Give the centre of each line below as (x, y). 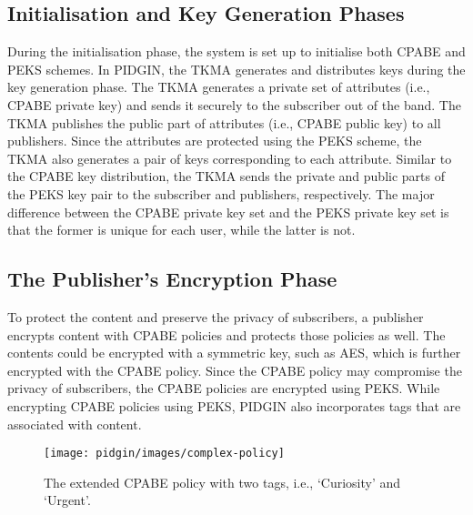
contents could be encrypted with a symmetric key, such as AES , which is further (234, 353)
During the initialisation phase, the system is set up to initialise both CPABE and (236, 51)
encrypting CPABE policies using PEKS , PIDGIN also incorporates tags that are (234, 405)
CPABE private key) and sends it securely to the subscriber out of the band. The (234, 104)
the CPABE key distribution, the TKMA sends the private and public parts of (226, 176)
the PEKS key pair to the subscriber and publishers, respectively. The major (221, 193)
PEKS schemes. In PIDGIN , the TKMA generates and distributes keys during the (236, 69)
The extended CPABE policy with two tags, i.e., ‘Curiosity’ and (222, 482)
